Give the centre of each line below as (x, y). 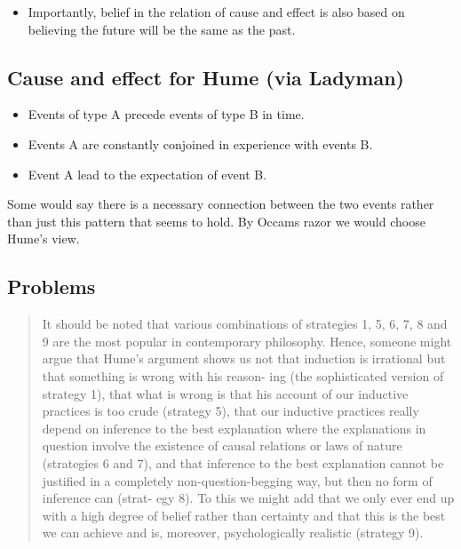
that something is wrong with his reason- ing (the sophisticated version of (243, 375)
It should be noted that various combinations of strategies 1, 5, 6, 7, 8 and (245, 324)
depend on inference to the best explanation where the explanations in (234, 428)
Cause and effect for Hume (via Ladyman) (206, 77)
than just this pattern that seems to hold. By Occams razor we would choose (216, 221)
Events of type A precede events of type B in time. (166, 114)
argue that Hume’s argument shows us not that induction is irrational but (244, 358)
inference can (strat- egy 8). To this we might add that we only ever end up (248, 498)
